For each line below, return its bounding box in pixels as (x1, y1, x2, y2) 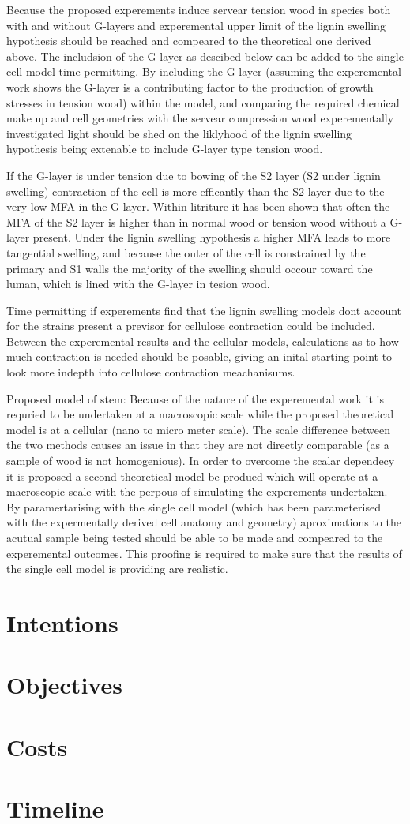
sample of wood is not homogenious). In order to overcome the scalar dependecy (6, 452, 395, 469)
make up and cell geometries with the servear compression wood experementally (6, 110, 394, 126)
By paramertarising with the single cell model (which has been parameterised (6, 498, 381, 515)
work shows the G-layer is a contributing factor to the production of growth (6, 78, 374, 95)
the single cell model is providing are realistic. (6, 560, 228, 577)
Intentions (6, 606, 118, 639)
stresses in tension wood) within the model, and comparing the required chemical (6, 94, 400, 110)
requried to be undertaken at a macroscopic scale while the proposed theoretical (6, 406, 394, 422)
